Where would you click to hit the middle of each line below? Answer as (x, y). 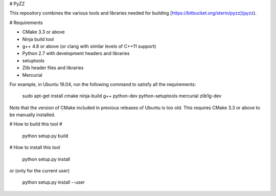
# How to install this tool (35, 147)
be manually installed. (32, 115)
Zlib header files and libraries (53, 68)
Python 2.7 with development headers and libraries (76, 53)
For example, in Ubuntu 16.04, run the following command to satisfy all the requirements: (103, 84)
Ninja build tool (38, 39)
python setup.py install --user (54, 182)
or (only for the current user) (40, 171)
